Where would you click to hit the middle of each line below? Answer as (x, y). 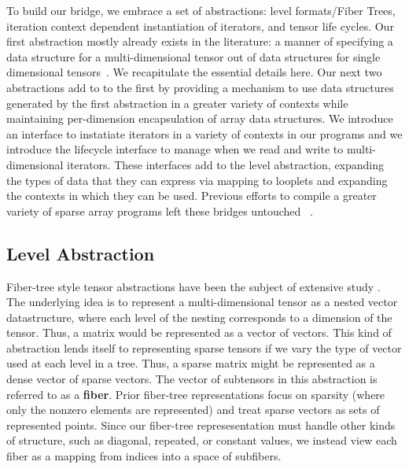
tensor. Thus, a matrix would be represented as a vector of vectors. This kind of (199, 332)
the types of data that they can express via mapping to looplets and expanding (197, 180)
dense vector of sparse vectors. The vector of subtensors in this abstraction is (192, 379)
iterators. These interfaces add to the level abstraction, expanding (226, 164)
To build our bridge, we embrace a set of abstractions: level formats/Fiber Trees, (201, 10)
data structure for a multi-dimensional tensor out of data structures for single (193, 56)
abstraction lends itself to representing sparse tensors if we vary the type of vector (204, 347)
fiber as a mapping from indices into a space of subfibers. (144, 456)
